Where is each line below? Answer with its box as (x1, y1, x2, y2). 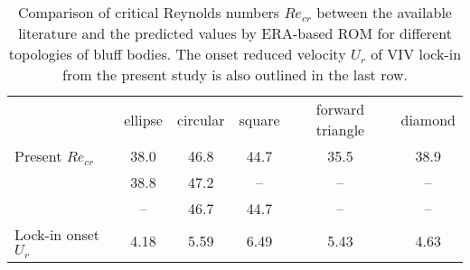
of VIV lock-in (371, 43, 462, 64)
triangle (315, 119, 365, 140)
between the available (316, 2, 452, 23)
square (239, 108, 280, 130)
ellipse (124, 108, 163, 130)
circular (176, 108, 225, 130)
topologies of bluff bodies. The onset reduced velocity (8, 43, 346, 64)
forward (315, 98, 365, 119)
